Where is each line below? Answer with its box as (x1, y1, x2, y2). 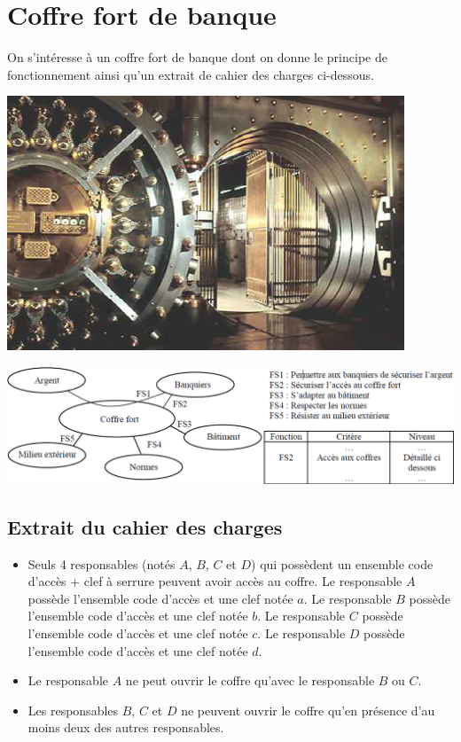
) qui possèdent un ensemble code (251, 554, 434, 573)
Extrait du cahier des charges (7, 512, 283, 540)
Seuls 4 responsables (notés (27, 554, 176, 573)
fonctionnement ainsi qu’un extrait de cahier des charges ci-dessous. (7, 65, 374, 83)
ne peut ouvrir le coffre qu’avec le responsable (125, 671, 375, 690)
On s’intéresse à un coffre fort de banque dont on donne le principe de (7, 48, 387, 66)
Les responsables (27, 700, 119, 719)
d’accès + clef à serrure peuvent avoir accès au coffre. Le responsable (27, 572, 402, 590)
